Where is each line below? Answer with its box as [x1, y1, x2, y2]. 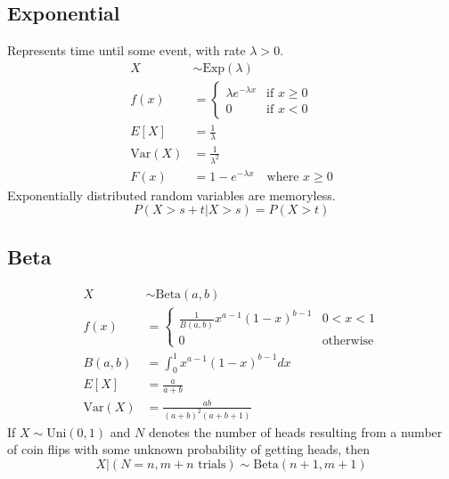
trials [198, 458, 226, 471]
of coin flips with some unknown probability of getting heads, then [7, 440, 371, 459]
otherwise [322, 334, 374, 347]
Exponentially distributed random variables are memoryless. [7, 185, 336, 204]
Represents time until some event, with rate [7, 41, 246, 60]
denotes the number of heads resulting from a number [148, 422, 443, 441]
